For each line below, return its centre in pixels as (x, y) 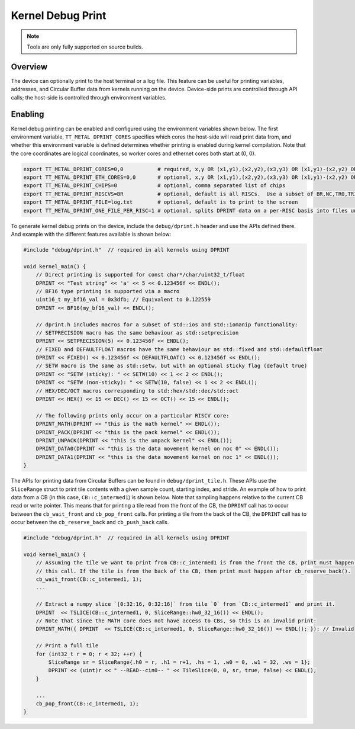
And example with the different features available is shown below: (91, 235)
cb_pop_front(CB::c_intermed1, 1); (87, 704)
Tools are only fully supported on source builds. (85, 47)
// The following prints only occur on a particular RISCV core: (133, 415)
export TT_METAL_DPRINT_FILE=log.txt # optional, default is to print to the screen (161, 202)
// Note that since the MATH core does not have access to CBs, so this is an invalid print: (176, 621)
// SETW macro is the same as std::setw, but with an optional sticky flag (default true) (172, 366)
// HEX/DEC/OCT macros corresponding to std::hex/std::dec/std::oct (137, 391)
